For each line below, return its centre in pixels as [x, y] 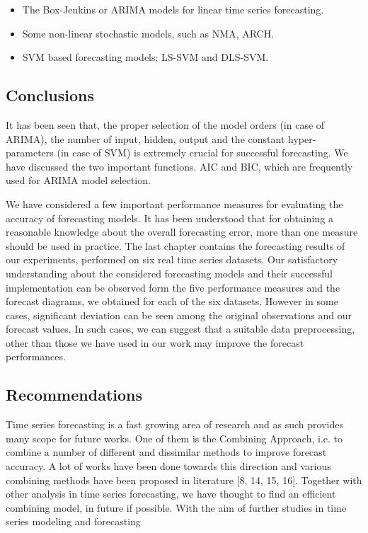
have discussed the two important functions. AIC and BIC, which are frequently [179, 166]
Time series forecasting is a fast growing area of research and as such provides [174, 424]
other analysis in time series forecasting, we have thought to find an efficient [171, 494]
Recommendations [74, 395]
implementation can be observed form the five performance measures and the [173, 287]
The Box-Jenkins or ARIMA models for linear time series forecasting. [173, 9]
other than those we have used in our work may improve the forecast [155, 342]
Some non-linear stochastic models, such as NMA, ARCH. [148, 33]
